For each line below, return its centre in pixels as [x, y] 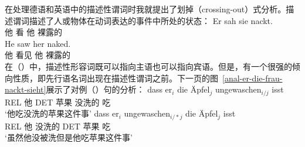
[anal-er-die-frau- [253, 78]
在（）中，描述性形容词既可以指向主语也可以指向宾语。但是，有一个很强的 [148, 66]
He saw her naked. [38, 43]
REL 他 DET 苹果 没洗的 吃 [58, 102]
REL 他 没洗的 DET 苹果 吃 [58, 126]
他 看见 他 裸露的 [38, 55]
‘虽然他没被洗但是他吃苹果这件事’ [69, 137]
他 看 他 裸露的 [33, 32]
